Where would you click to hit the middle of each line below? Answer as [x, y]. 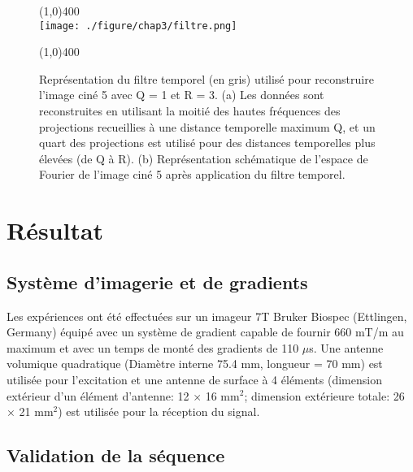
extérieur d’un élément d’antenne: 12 [98, 395]
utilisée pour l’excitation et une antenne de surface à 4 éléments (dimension [194, 379]
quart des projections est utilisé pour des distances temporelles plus [207, 143]
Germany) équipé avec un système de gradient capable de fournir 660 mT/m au [205, 332]
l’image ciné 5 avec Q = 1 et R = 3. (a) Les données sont [182, 95]
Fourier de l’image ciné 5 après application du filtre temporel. [192, 174]
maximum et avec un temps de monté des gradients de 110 [153, 347]
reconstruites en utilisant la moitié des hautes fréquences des [190, 111]
